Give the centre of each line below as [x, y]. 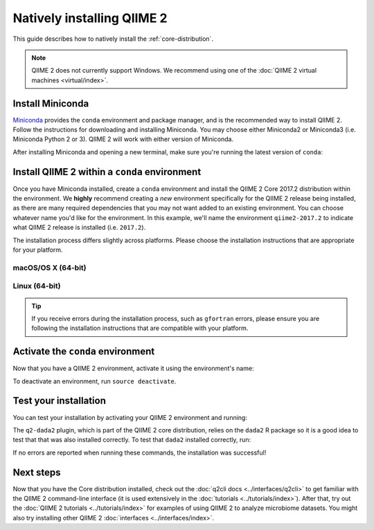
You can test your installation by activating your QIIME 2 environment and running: [130, 417]
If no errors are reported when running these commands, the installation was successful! [140, 453]
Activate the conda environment [84, 352]
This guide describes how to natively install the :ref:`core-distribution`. [113, 39]
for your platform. [38, 250]
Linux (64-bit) [37, 286]
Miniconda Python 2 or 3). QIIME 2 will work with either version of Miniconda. [123, 139]
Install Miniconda [51, 103]
